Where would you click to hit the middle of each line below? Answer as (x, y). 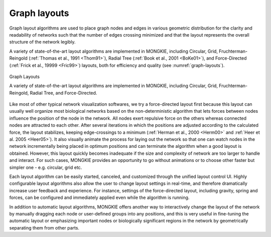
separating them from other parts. (44, 227)
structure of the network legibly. (42, 42)
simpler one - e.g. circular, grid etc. (46, 167)
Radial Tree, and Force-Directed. (63, 93)
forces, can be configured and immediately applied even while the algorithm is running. (99, 197)
